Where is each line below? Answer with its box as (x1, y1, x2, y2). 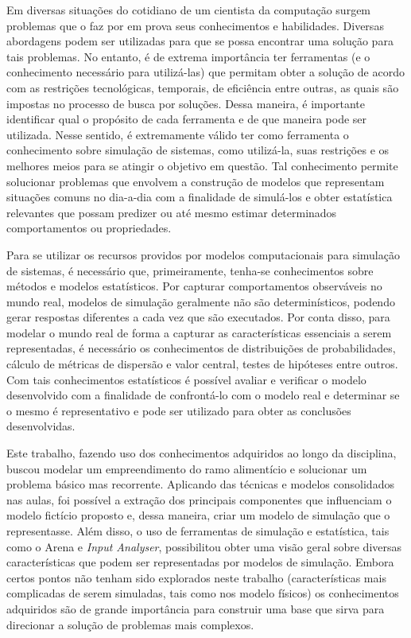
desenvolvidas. (6, 418, 76, 434)
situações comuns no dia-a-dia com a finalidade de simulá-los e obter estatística (6, 189, 393, 205)
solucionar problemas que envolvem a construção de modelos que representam (6, 173, 385, 189)
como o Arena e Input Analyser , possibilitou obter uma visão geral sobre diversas (6, 538, 402, 554)
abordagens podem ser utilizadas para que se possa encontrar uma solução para (6, 33, 394, 49)
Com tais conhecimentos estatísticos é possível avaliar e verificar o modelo (6, 371, 366, 387)
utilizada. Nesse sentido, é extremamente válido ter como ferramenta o (6, 126, 349, 142)
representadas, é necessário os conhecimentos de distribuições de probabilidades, (6, 340, 396, 356)
